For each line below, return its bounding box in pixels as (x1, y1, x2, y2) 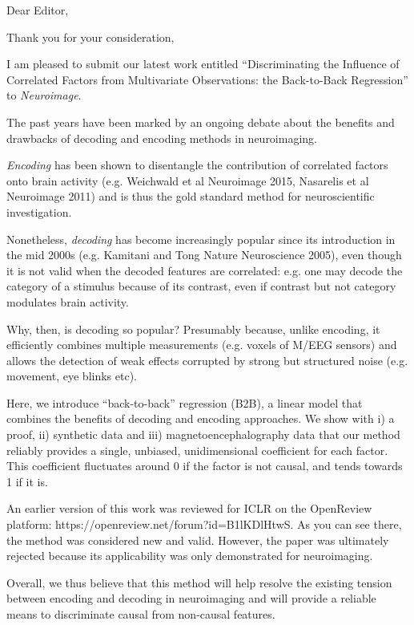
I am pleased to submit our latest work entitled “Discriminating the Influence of (6, 55, 400, 72)
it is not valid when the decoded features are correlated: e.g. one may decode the (6, 262, 403, 278)
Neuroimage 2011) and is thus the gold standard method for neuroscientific (6, 188, 375, 205)
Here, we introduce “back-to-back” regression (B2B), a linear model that (6, 394, 363, 411)
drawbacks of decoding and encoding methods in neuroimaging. (6, 129, 317, 146)
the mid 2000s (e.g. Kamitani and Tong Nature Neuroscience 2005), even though (6, 246, 402, 263)
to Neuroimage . (6, 87, 82, 103)
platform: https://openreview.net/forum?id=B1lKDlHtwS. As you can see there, (6, 516, 402, 533)
